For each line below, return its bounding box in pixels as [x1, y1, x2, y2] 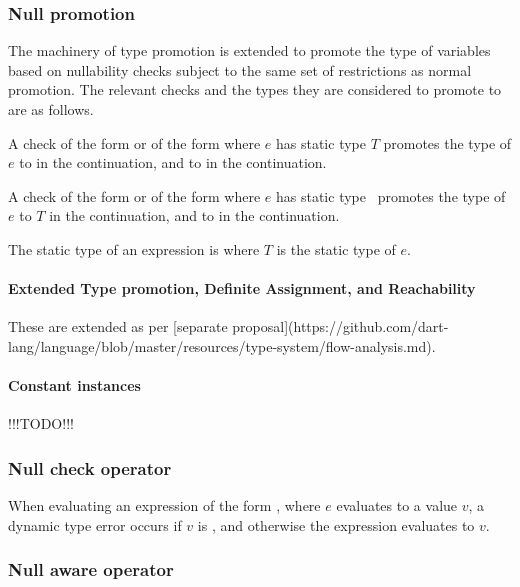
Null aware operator [8, 557, 174, 582]
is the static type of [276, 238, 396, 259]
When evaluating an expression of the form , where [8, 495, 321, 516]
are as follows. [8, 99, 94, 119]
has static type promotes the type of [275, 185, 506, 206]
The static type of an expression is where [8, 238, 260, 259]
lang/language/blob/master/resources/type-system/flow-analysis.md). [8, 335, 436, 356]
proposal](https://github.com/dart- [232, 316, 449, 337]
